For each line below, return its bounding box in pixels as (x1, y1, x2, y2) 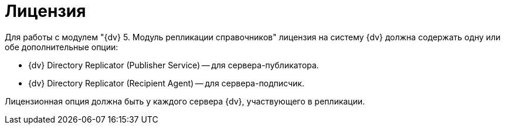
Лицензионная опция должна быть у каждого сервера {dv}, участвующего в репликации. (5, 96, 365, 106)
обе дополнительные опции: (5, 41, 118, 52)
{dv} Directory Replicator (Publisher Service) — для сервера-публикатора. (28, 60, 319, 70)
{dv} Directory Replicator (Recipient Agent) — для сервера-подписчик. (28, 78, 304, 88)
